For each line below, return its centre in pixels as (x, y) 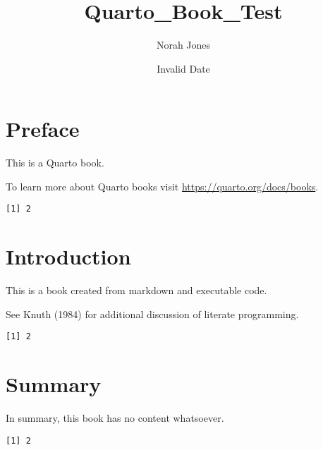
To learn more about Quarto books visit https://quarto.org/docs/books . (162, 186)
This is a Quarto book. (55, 163)
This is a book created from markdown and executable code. (136, 290)
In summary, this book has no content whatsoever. (115, 418)
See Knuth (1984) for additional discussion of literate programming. (152, 314)
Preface (43, 129)
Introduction (68, 256)
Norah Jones (183, 45)
